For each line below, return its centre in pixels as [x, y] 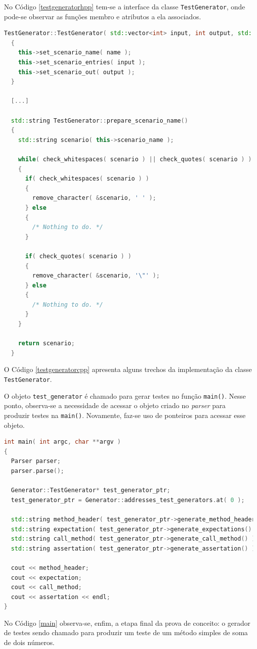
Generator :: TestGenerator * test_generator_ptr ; [91, 490]
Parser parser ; [36, 461]
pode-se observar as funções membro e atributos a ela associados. [103, 16]
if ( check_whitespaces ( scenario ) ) [87, 179]
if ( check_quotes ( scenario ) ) [78, 256]
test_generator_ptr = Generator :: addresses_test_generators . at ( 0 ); [128, 500]
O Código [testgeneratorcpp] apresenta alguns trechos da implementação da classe [128, 369]
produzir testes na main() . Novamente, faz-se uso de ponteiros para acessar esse [125, 415]
